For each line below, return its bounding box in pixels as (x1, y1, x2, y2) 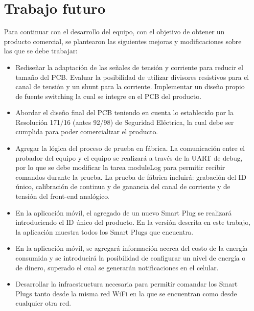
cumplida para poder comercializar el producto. (15, 126, 158, 137)
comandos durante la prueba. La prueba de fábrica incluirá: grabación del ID (15, 171, 247, 182)
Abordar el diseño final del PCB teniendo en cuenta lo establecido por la (15, 107, 233, 118)
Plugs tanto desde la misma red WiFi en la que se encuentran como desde (15, 288, 237, 298)
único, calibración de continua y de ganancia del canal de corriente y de (15, 181, 231, 191)
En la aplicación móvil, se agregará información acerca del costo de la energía (15, 243, 248, 253)
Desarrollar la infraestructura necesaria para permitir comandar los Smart (15, 279, 238, 289)
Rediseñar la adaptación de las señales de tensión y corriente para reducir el (15, 62, 243, 72)
